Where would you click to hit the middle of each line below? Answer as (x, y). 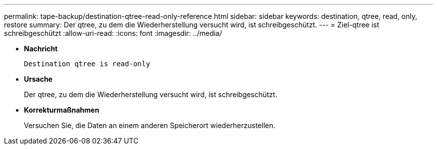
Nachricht (41, 49)
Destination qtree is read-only (87, 64)
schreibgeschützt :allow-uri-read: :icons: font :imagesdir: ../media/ (113, 33)
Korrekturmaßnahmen (62, 110)
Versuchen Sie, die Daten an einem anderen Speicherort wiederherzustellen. (150, 125)
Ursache (38, 79)
